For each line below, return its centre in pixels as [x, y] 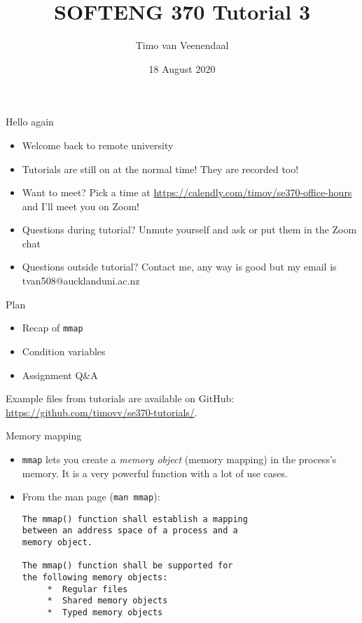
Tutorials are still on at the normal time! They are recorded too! [160, 169]
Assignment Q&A [60, 375]
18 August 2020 [182, 68]
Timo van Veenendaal [182, 45]
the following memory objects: [95, 578]
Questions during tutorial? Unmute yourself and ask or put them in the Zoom [189, 230]
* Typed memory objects [105, 613]
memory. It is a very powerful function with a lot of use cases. [155, 473]
